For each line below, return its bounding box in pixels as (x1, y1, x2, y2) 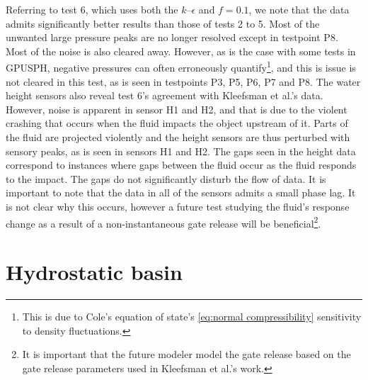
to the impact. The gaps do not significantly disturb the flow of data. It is (6, 171, 326, 186)
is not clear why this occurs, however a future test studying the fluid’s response (6, 199, 350, 213)
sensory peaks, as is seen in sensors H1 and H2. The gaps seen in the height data (6, 143, 356, 158)
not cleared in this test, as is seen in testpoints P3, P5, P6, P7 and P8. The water (6, 74, 361, 89)
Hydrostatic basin (6, 257, 183, 286)
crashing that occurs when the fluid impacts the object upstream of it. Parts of (6, 116, 348, 130)
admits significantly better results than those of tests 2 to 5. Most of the (6, 16, 320, 30)
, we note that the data (248, 2, 350, 16)
